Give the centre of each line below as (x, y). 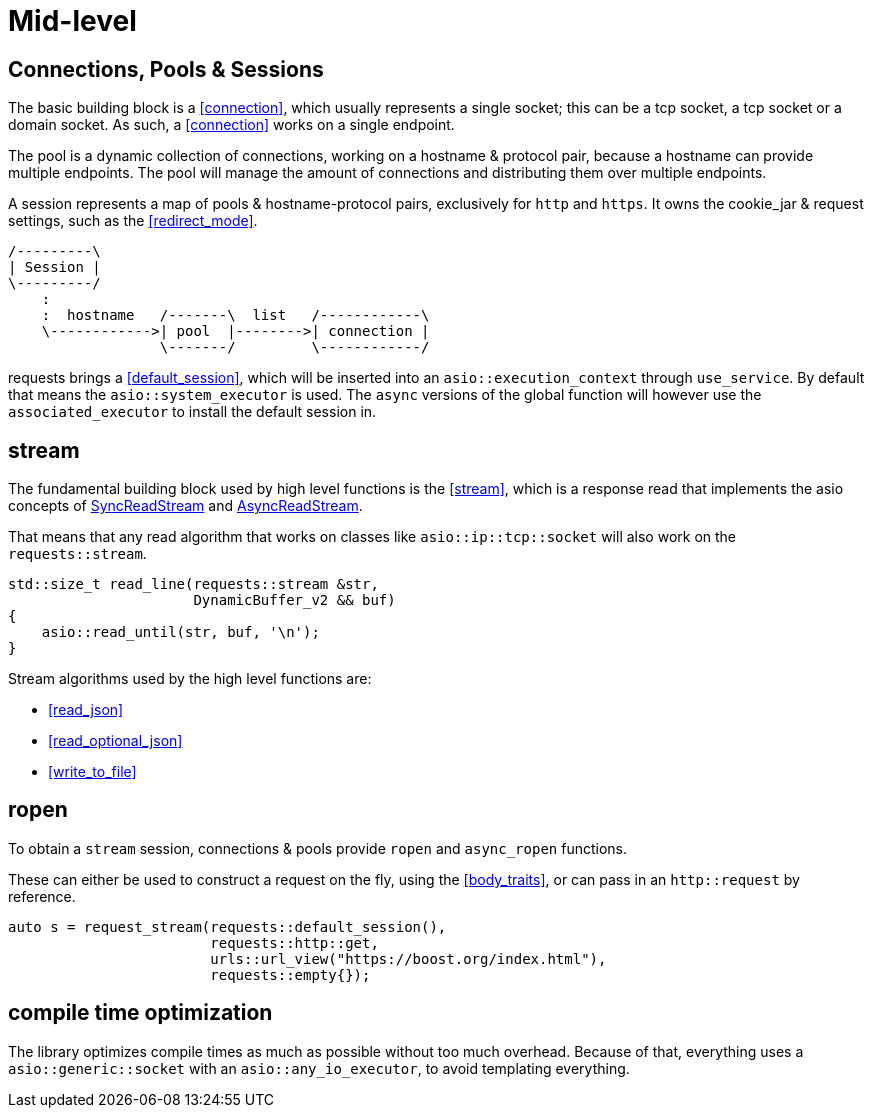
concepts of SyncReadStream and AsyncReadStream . (185, 506)
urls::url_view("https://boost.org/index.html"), (408, 958)
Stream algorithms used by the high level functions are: (190, 679)
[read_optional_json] (115, 741)
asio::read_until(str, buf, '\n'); (180, 632)
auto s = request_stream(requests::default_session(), (227, 926)
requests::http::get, (294, 942)
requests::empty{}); (290, 974)
